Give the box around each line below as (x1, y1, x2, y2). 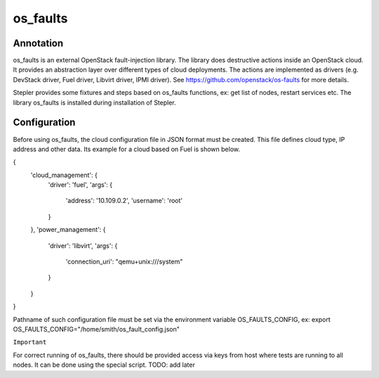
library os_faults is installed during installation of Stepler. (13, 98, 177, 107)
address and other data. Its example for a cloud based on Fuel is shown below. (13, 145, 240, 153)
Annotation (13, 37, 64, 49)
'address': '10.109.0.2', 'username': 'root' (65, 197, 182, 205)
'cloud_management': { (30, 171, 98, 179)
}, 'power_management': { (30, 226, 106, 234)
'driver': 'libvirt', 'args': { (48, 241, 118, 249)
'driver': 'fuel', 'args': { (48, 181, 112, 189)
